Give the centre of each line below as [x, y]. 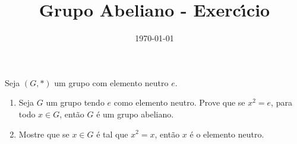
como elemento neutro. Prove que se [179, 102]
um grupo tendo [75, 102]
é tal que [112, 134]
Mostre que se [44, 134]
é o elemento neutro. [227, 134]
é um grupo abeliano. [135, 114]
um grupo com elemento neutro [111, 82]
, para [282, 102]
